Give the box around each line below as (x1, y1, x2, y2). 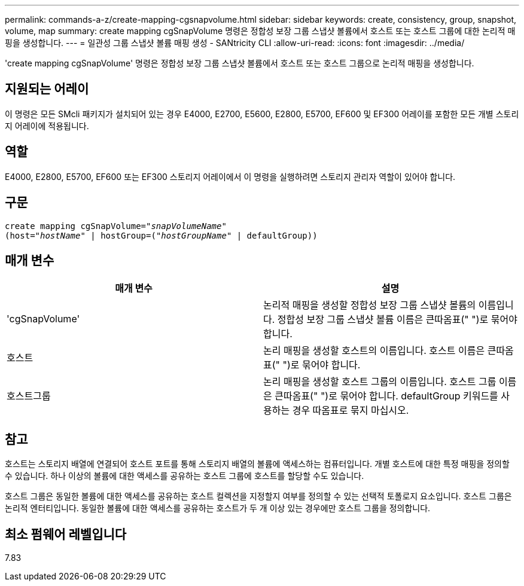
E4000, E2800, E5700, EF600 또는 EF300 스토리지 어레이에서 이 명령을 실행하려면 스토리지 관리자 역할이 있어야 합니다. (5, 171, 456, 182)
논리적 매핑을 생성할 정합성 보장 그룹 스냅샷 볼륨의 (263, 299, 476, 312)
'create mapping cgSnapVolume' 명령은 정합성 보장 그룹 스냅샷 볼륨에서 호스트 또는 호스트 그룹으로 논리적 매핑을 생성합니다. (5, 58, 474, 68)
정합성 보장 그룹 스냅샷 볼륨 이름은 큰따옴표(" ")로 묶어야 (277, 313, 517, 326)
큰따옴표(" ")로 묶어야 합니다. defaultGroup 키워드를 (275, 390, 498, 402)
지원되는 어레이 (5, 81, 89, 97)
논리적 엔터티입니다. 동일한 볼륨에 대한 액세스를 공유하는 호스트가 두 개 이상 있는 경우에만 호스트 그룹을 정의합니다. (5, 503, 431, 514)
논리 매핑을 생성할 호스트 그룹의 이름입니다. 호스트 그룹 (263, 376, 496, 388)
